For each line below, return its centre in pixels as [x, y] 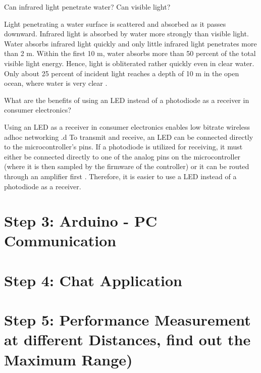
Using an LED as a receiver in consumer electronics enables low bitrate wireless [127, 126]
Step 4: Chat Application [93, 280]
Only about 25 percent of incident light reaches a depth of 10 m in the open [122, 73]
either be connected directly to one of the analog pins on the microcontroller [122, 156]
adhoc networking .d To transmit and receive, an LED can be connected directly [129, 137]
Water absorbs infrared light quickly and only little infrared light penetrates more [130, 43]
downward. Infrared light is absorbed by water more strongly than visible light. [126, 34]
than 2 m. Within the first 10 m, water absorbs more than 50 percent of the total [130, 53]
